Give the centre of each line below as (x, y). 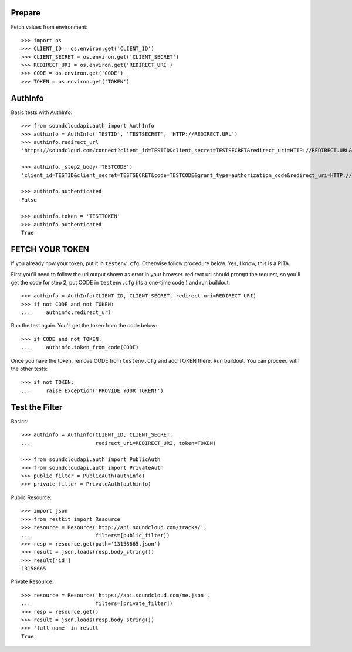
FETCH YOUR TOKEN (50, 250)
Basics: (20, 421)
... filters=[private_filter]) (97, 603)
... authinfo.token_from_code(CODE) (80, 347)
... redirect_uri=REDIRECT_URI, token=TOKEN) (119, 443)
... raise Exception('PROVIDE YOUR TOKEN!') (92, 390)
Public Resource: (31, 497)
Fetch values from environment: (49, 27)
